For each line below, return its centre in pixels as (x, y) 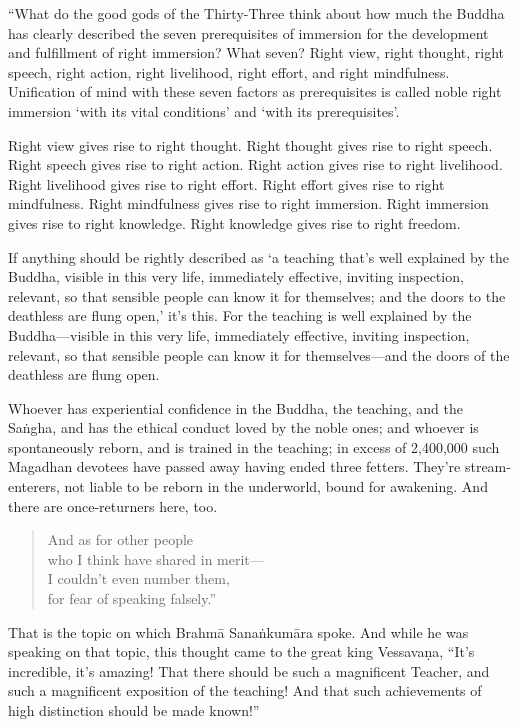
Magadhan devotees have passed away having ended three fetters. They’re (234, 466)
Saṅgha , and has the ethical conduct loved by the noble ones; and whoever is (243, 427)
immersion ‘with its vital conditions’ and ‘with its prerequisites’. (204, 110)
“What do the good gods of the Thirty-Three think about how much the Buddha (256, 13)
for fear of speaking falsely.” (132, 598)
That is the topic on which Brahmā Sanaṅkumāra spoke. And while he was (238, 631)
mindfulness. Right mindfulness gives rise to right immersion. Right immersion (248, 203)
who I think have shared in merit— (155, 558)
